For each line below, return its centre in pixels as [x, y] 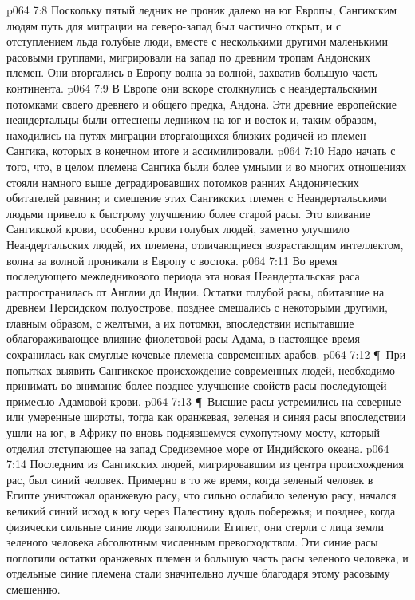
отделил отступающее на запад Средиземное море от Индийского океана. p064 [198, 448]
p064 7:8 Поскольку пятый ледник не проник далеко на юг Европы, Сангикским [202, 10]
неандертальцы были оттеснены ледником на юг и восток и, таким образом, [192, 119]
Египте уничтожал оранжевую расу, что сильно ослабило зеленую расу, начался [202, 495]
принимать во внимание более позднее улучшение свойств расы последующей [197, 385]
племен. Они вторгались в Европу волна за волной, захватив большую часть [192, 72]
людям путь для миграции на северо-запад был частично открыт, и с [174, 25]
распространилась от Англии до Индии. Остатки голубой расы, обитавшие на [196, 291]
